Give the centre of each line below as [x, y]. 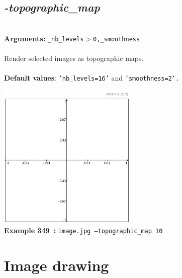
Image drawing [57, 265]
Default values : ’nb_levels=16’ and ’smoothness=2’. [92, 78]
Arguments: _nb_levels [44, 38]
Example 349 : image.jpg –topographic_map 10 [83, 230]
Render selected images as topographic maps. [74, 58]
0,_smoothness [117, 39]
